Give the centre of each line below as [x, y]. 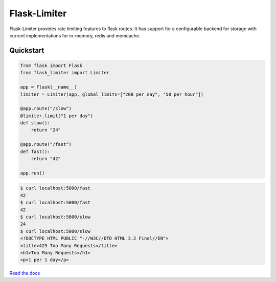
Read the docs [25, 273]
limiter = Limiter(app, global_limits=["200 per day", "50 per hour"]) [112, 94]
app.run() [32, 173]
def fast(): [35, 151]
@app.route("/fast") [46, 144]
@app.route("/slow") [46, 109]
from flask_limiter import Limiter [65, 73]
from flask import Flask [51, 66]
